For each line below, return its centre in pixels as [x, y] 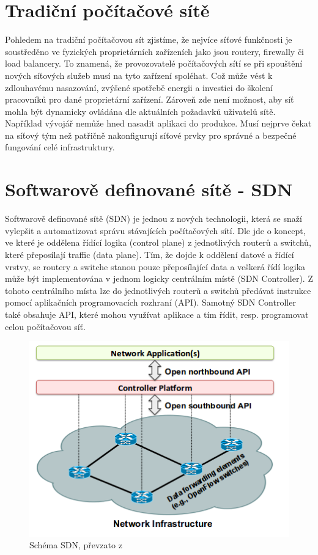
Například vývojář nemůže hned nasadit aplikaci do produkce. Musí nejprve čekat [158, 123]
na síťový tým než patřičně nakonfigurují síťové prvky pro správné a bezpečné [151, 135]
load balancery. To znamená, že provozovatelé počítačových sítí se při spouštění [154, 63]
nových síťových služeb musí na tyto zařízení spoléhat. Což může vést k [139, 75]
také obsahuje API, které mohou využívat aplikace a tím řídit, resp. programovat [157, 314]
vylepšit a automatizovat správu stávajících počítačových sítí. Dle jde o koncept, [155, 230]
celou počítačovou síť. [45, 326]
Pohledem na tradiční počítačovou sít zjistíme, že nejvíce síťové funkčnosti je [149, 39]
